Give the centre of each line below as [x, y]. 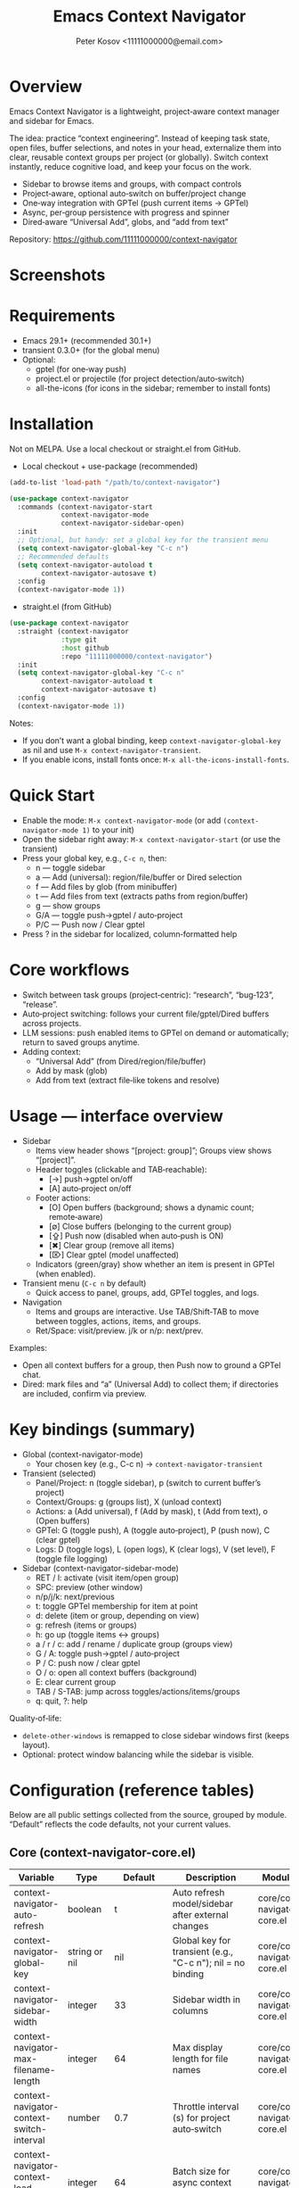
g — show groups [68, 905]
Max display [198, 2048]
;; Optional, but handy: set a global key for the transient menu [143, 540]
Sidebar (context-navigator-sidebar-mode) [101, 1568]
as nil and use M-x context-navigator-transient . [112, 750]
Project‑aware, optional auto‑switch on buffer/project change [134, 193]
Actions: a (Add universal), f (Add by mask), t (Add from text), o [152, 1511]
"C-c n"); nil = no [209, 1963]
